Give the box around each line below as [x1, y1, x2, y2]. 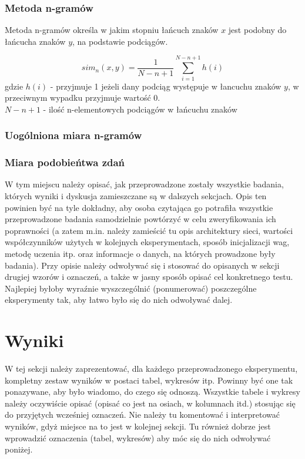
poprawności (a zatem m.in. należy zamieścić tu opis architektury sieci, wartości [5, 224, 293, 236]
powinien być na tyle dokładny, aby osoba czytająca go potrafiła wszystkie [5, 201, 273, 213]
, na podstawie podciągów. [72, 35, 168, 47]
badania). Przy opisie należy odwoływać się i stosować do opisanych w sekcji [5, 259, 280, 271]
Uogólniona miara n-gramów [5, 128, 142, 143]
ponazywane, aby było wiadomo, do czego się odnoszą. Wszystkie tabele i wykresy [5, 385, 300, 398]
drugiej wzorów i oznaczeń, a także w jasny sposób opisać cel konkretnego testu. [5, 270, 293, 283]
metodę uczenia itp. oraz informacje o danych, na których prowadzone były [5, 247, 276, 259]
